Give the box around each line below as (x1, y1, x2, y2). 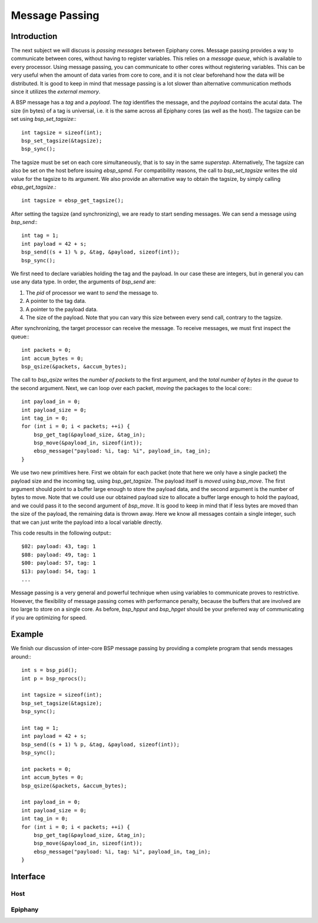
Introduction (11, 31, 58, 41)
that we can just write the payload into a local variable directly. (11, 519, 163, 526)
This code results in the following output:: (11, 529, 112, 536)
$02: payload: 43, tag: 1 (21, 543, 97, 550)
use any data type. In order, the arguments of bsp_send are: (11, 278, 156, 285)
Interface (11, 871, 45, 881)
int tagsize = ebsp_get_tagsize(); (21, 197, 124, 204)
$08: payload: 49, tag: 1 (21, 551, 97, 558)
